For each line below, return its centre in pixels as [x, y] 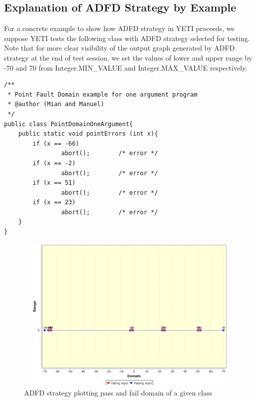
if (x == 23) [54, 203]
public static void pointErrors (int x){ [88, 134]
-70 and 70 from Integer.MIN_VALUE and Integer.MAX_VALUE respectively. [126, 67]
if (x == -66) [56, 143]
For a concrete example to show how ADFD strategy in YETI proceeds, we [119, 28]
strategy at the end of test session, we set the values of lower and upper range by [128, 57]
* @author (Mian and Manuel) [56, 104]
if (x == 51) [54, 183]
